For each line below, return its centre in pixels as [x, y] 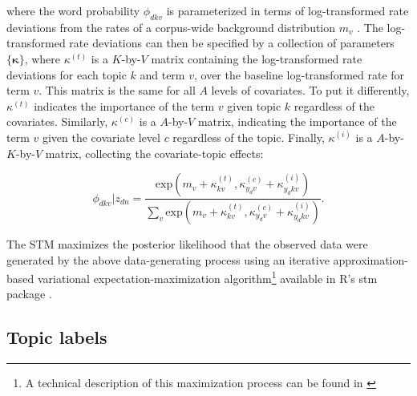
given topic [254, 105]
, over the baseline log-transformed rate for [299, 74]
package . [29, 294]
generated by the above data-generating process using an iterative [168, 259]
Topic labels [57, 337]
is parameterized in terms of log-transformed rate [287, 10]
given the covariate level [101, 137]
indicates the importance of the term [124, 105]
